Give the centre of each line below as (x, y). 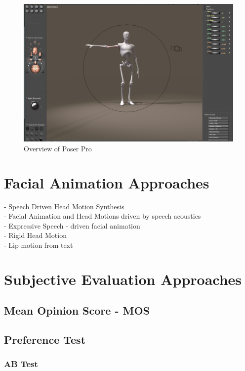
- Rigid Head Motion (35, 235)
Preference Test (45, 340)
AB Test (21, 364)
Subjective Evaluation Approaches (123, 279)
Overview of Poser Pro (58, 148)
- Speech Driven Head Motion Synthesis (64, 206)
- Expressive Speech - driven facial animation (72, 225)
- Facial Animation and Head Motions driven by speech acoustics (102, 216)
